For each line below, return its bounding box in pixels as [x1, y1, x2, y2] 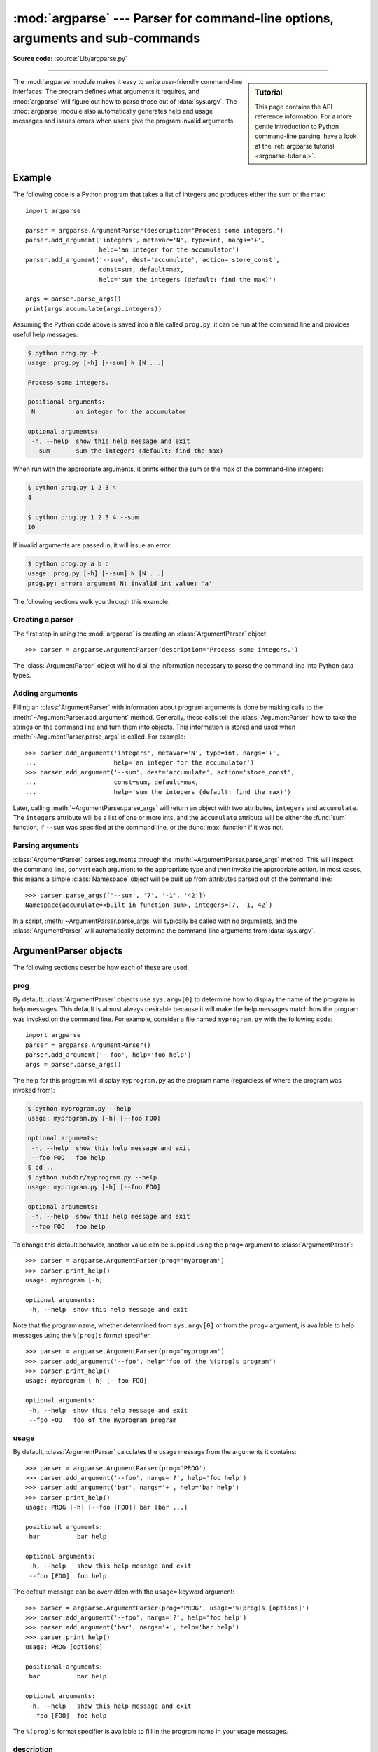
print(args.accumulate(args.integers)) [25, 305, 162, 313]
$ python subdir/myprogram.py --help [27, 1173, 157, 1181]
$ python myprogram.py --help [27, 1104, 132, 1113]
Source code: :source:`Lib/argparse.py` [13, 55, 127, 63]
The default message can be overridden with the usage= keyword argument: [13, 1587, 235, 1596]
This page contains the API [255, 102, 332, 111]
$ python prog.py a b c [27, 559, 110, 568]
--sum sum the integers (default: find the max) [31, 447, 224, 455]
